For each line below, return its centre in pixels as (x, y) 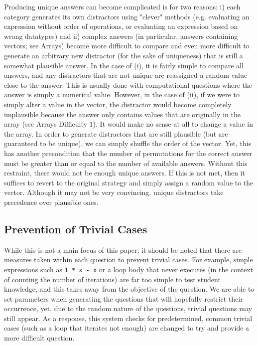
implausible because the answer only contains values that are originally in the (122, 114)
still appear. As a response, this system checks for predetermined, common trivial (128, 318)
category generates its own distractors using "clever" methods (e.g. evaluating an (127, 16)
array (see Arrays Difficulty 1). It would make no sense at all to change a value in (129, 124)
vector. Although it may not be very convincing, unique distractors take (114, 192)
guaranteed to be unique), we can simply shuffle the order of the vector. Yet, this (128, 143)
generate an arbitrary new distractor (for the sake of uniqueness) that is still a (124, 55)
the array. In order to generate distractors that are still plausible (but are (116, 133)
